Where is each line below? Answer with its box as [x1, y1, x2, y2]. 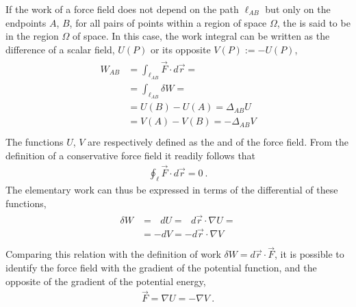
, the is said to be [277, 15, 351, 29]
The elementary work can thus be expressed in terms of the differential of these [5, 183, 338, 197]
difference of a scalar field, [5, 42, 115, 56]
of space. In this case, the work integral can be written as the [72, 29, 330, 43]
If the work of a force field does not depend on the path [5, 2, 239, 16]
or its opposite [150, 42, 211, 56]
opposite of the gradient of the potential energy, [5, 273, 206, 288]
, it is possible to [275, 247, 344, 261]
